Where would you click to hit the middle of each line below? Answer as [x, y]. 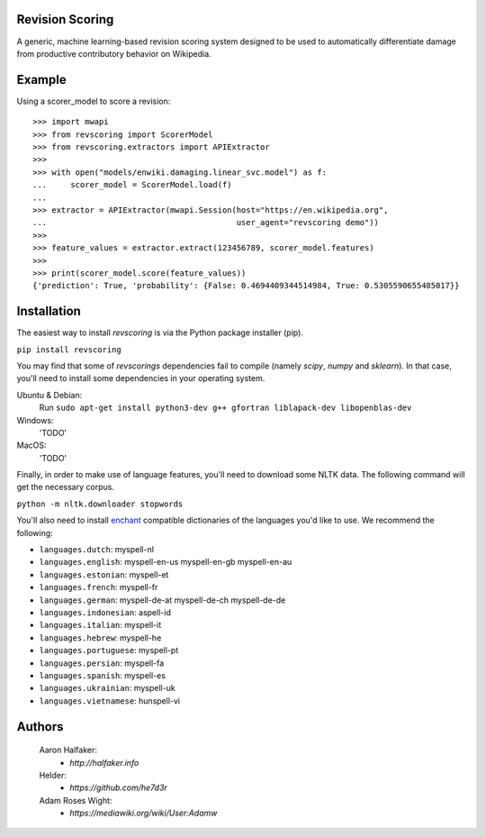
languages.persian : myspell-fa [102, 663]
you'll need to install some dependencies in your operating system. [141, 378]
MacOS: [31, 445]
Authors [40, 727]
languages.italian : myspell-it [100, 625]
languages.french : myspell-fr [99, 587]
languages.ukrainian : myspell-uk [107, 688]
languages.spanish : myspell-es [103, 675]
